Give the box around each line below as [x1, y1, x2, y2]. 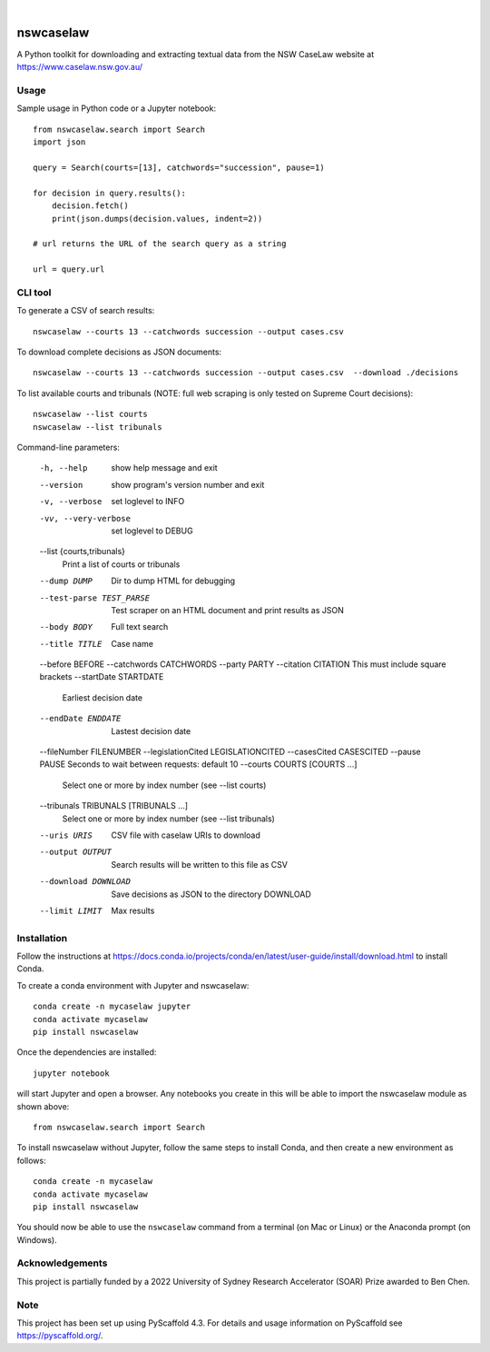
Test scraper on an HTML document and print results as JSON [111, 604, 344, 615]
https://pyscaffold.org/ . [16, 1330, 103, 1341]
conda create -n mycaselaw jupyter [33, 1001, 191, 1012]
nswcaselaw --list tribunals [33, 422, 162, 432]
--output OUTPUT [39, 847, 113, 858]
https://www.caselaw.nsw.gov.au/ [16, 62, 142, 73]
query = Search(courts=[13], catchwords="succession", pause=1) [33, 163, 326, 173]
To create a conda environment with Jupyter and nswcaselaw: [16, 979, 250, 990]
